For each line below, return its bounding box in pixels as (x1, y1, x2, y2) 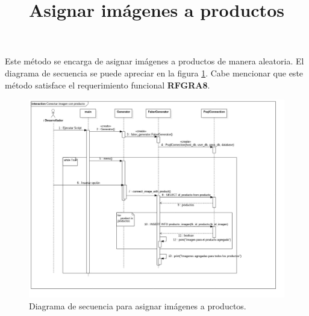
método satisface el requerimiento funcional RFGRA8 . (5, 78, 210, 91)
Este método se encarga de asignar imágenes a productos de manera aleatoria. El (5, 55, 304, 67)
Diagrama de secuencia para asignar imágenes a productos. (29, 299, 246, 312)
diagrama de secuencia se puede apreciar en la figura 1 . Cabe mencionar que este (5, 66, 304, 79)
